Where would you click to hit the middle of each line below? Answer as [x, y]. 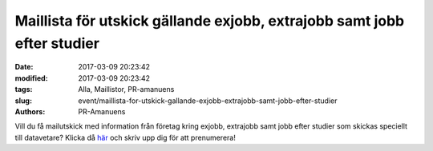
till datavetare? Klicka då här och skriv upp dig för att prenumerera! [125, 137]
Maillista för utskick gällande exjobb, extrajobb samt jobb [210, 21]
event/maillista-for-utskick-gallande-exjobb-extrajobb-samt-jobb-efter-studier [208, 101]
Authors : [30, 111]
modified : [31, 78]
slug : [23, 101]
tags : [24, 89]
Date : [24, 67]
